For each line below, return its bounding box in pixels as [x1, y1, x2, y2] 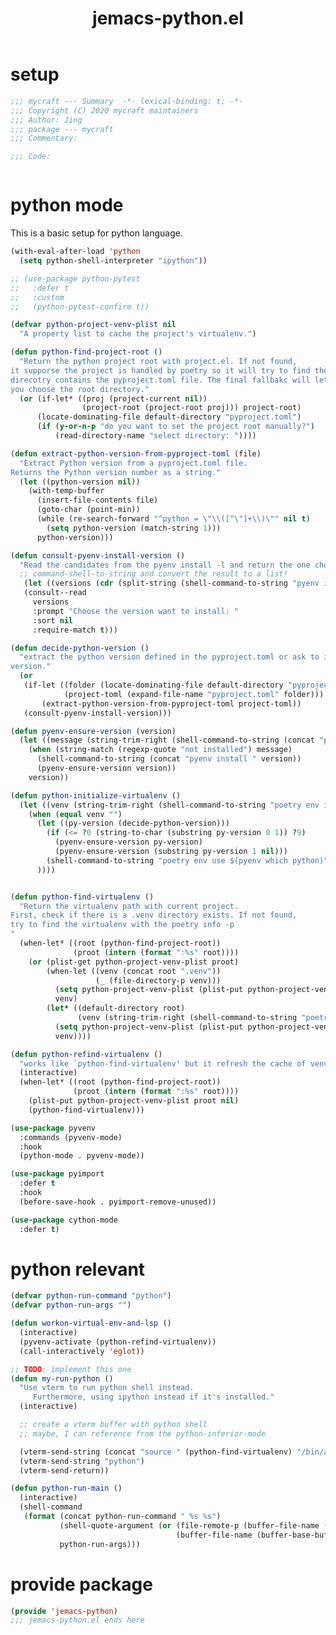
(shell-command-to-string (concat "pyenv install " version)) [36, 754, 302, 764]
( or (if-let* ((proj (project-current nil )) [19, 393, 208, 404]
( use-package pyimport [10, 1169, 105, 1179]
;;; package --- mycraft [10, 124, 114, 134]
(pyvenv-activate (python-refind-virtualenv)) [19, 1337, 217, 1347]
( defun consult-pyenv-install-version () [10, 550, 186, 561]
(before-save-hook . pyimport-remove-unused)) [19, 1197, 217, 1207]
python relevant [10, 1258, 146, 1281]
